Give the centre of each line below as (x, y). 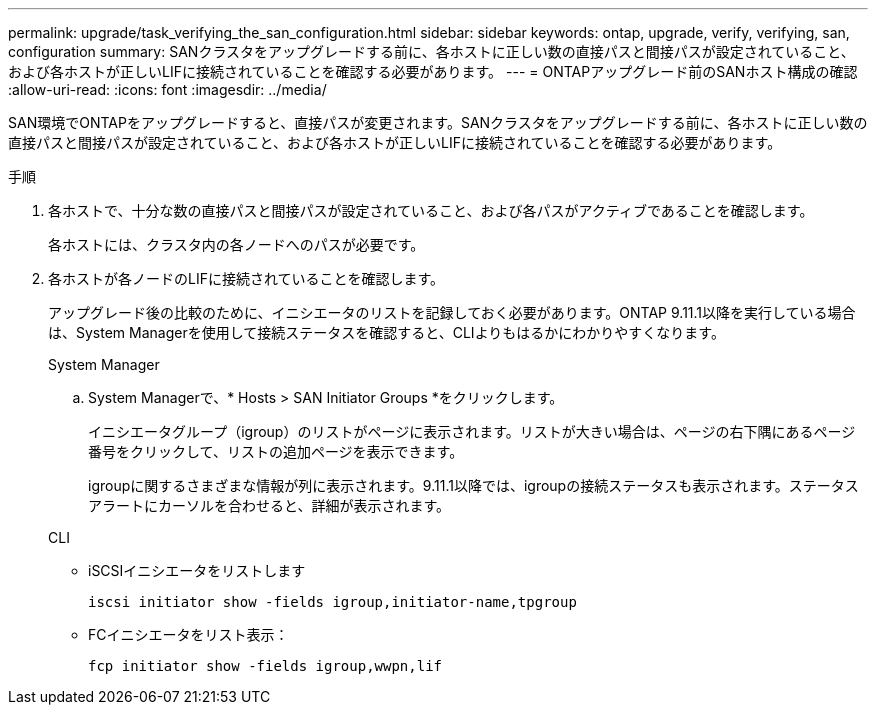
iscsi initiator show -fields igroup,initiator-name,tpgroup (332, 602)
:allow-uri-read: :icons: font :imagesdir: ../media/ (167, 89)
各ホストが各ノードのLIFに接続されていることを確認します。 (246, 278)
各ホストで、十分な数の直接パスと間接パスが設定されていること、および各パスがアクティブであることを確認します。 (431, 210)
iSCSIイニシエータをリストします (197, 570)
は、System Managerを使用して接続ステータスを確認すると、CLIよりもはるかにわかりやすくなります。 (386, 332)
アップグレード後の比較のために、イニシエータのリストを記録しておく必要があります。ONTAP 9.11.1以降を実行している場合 (452, 312)
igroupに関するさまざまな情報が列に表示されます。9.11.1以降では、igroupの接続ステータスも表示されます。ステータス (473, 485)
